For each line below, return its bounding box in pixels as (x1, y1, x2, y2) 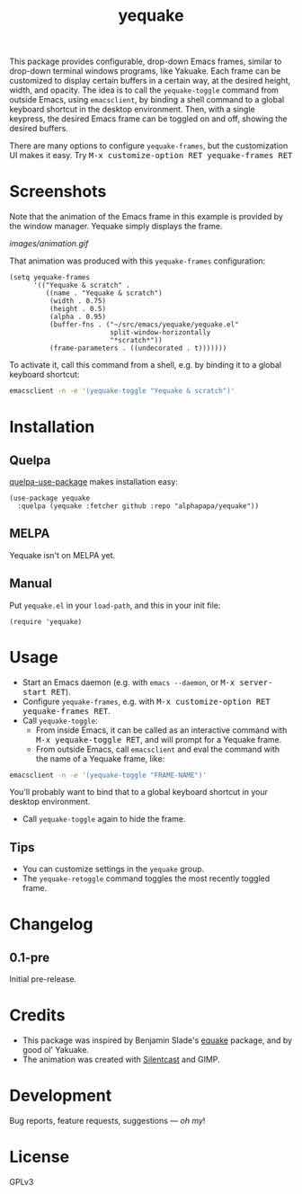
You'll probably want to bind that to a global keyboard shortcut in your (9, 787, 268, 797)
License (9, 1147, 70, 1167)
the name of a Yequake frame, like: (35, 753, 165, 764)
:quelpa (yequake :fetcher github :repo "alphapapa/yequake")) (17, 502, 259, 511)
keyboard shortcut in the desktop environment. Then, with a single (9, 104, 256, 115)
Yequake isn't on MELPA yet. (9, 549, 115, 560)
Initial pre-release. (9, 974, 77, 985)
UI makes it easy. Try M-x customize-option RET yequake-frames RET (9, 150, 293, 161)
